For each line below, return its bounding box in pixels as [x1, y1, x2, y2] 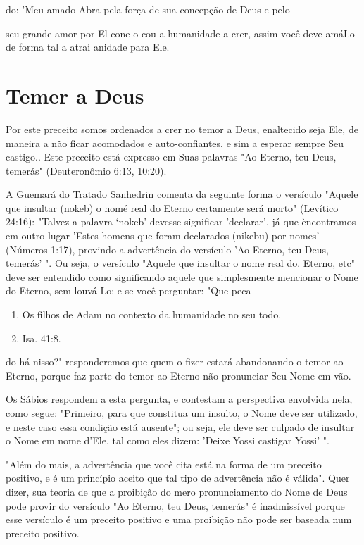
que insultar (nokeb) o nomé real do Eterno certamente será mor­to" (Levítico [6, 200, 339, 215]
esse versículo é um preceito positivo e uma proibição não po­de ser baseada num [6, 512, 352, 527]
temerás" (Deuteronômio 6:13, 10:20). [6, 163, 167, 177]
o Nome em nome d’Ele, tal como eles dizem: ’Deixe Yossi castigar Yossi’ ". [6, 433, 330, 448]
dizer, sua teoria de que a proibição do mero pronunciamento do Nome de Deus [6, 484, 348, 499]
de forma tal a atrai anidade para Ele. [6, 39, 170, 54]
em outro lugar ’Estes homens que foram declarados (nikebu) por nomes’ [6, 228, 320, 243]
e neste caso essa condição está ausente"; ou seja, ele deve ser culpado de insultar [6, 419, 355, 434]
